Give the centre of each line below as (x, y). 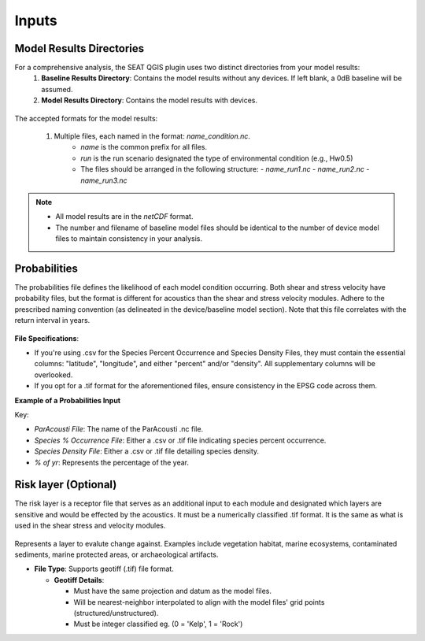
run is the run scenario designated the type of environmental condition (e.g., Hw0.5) (217, 158)
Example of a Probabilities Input (68, 400)
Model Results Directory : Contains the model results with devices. (150, 100)
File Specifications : (46, 338)
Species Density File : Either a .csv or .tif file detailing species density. (147, 451)
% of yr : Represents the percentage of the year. (111, 462)
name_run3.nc (104, 180)
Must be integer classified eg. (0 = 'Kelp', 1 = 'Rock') (158, 624)
